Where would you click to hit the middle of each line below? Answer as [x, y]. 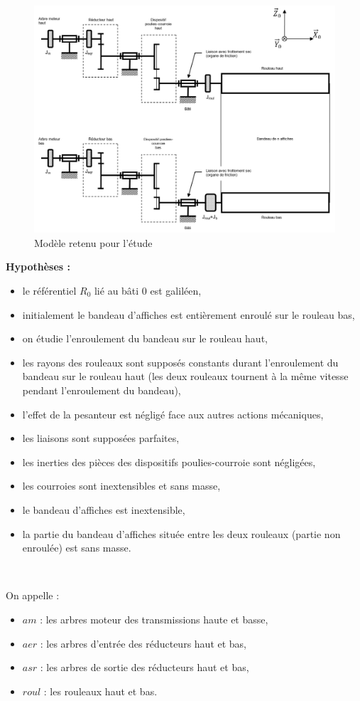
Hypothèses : [38, 267]
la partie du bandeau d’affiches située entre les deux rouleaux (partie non [181, 533]
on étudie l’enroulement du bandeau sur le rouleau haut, [145, 338]
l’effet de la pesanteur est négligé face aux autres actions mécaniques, [173, 414]
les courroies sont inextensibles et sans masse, [121, 486]
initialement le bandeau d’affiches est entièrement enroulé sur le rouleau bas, [189, 314]
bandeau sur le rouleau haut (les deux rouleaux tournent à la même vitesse [185, 376]
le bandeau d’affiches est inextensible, [104, 509]
